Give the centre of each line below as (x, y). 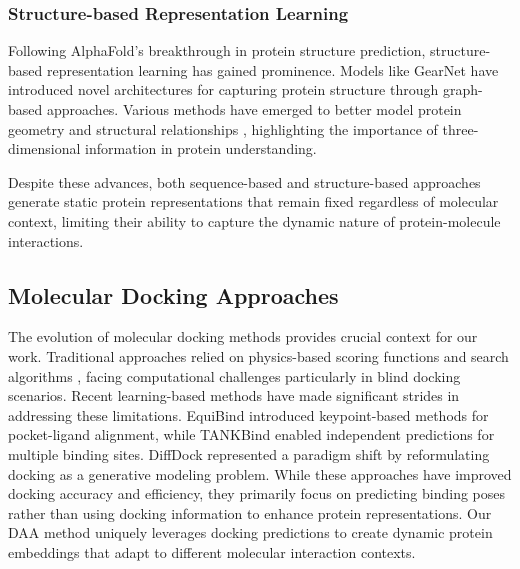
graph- (462, 89)
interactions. (46, 240)
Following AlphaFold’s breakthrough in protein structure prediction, (217, 50)
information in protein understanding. (201, 148)
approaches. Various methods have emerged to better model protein (254, 109)
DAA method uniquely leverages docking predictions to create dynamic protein (250, 532)
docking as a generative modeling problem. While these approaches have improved (260, 473)
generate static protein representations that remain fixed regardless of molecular (253, 201)
